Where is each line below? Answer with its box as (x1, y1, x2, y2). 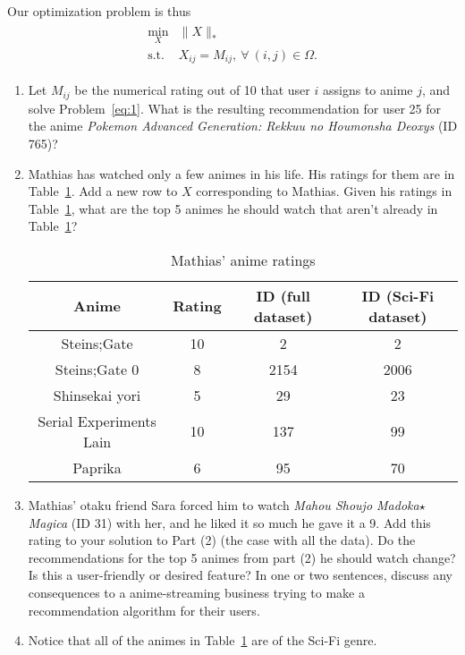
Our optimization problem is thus (7, 2, 191, 20)
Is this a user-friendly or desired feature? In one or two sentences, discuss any (28, 566, 452, 584)
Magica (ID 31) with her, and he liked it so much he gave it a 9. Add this (28, 513, 431, 532)
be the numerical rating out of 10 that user (74, 81, 310, 99)
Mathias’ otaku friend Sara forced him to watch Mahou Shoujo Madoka (28, 495, 419, 514)
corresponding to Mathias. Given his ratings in (196, 182, 452, 200)
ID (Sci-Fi (361, 285, 435, 306)
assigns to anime (323, 81, 413, 99)
